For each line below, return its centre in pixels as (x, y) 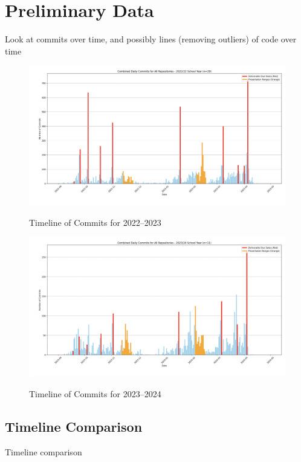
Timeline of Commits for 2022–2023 (95, 222)
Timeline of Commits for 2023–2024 (95, 393)
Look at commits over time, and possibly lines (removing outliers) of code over (151, 39)
